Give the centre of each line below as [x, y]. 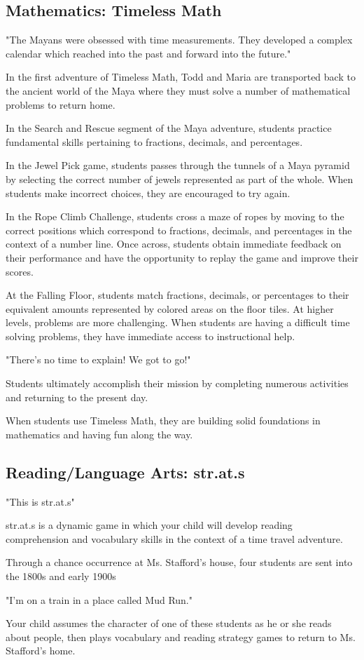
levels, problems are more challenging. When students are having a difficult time [178, 322]
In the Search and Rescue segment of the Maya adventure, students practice [169, 128]
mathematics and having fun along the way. [99, 434]
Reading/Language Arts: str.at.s [125, 472]
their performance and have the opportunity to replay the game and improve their [182, 257]
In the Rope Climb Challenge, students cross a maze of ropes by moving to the [175, 216]
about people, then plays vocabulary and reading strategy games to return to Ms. [181, 637]
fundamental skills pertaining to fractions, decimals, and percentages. [154, 141]
